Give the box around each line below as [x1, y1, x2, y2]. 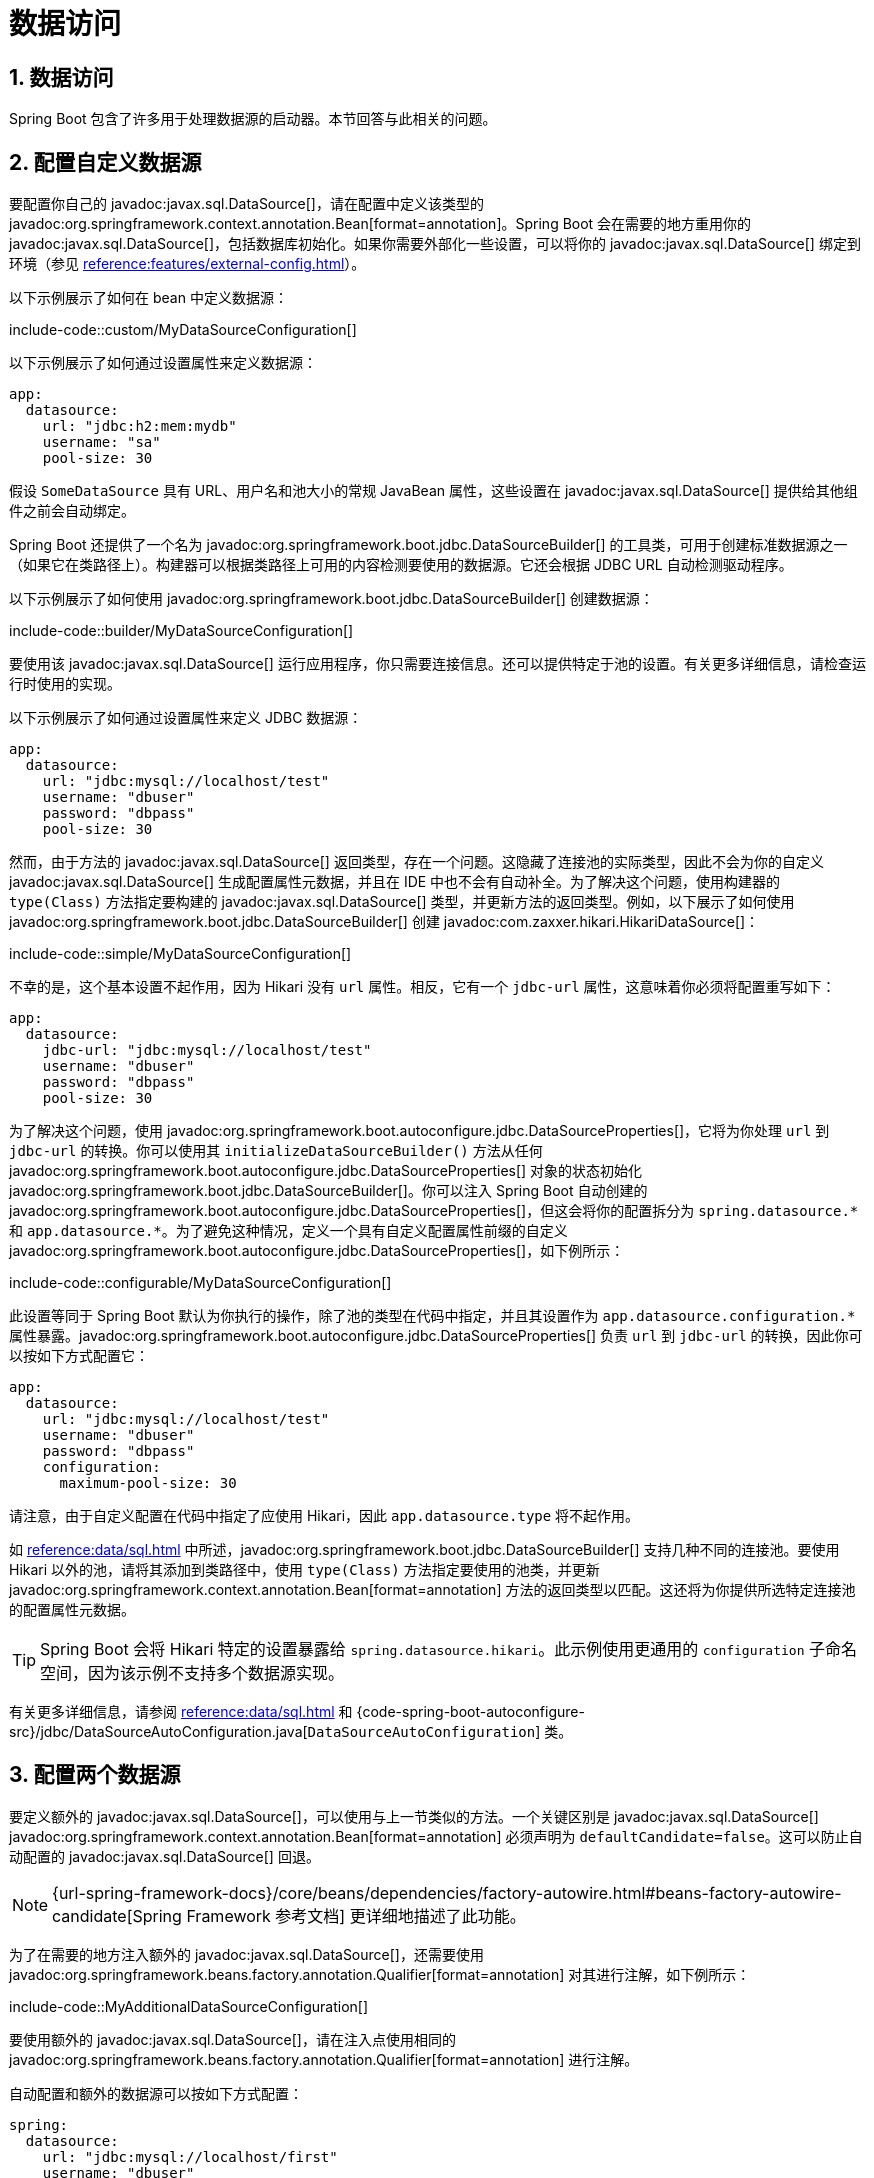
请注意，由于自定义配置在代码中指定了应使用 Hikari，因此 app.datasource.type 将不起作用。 [9, 1507, 640, 1525]
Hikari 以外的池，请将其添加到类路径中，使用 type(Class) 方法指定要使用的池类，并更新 [9, 1561, 600, 1579]
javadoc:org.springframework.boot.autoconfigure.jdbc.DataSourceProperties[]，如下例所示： [9, 1242, 625, 1260]
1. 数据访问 [9, 64, 114, 90]
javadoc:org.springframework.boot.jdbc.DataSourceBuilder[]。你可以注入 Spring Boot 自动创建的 [9, 1182, 648, 1200]
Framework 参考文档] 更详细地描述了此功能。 [186, 1905, 526, 1926]
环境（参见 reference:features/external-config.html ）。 [9, 255, 366, 273]
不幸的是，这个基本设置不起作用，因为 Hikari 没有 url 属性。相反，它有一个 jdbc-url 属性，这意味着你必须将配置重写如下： [9, 978, 836, 996]
